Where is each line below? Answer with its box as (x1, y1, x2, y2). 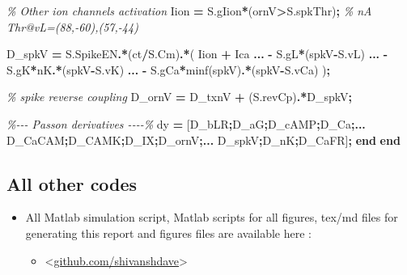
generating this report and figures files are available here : (25, 224, 312, 241)
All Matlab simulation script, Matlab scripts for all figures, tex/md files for (25, 209, 398, 226)
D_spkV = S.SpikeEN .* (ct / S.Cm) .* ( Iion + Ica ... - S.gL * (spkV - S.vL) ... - (6, 45, 388, 62)
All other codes (6, 171, 138, 196)
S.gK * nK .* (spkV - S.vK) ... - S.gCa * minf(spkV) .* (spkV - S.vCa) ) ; (6, 61, 330, 78)
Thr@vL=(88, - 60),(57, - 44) (6, 18, 138, 35)
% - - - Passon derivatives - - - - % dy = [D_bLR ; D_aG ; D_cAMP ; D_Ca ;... (6, 115, 366, 132)
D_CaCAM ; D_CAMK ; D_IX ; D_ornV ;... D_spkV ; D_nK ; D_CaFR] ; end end (6, 131, 401, 148)
